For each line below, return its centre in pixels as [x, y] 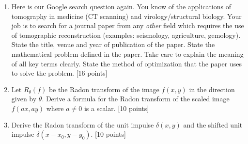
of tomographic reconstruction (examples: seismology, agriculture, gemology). [126, 35]
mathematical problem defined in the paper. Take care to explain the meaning [127, 54]
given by [24, 99]
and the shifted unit [213, 124]
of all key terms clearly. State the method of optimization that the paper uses [126, 63]
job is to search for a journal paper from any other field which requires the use [128, 25]
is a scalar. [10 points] [116, 108]
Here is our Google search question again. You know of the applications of [121, 6]
